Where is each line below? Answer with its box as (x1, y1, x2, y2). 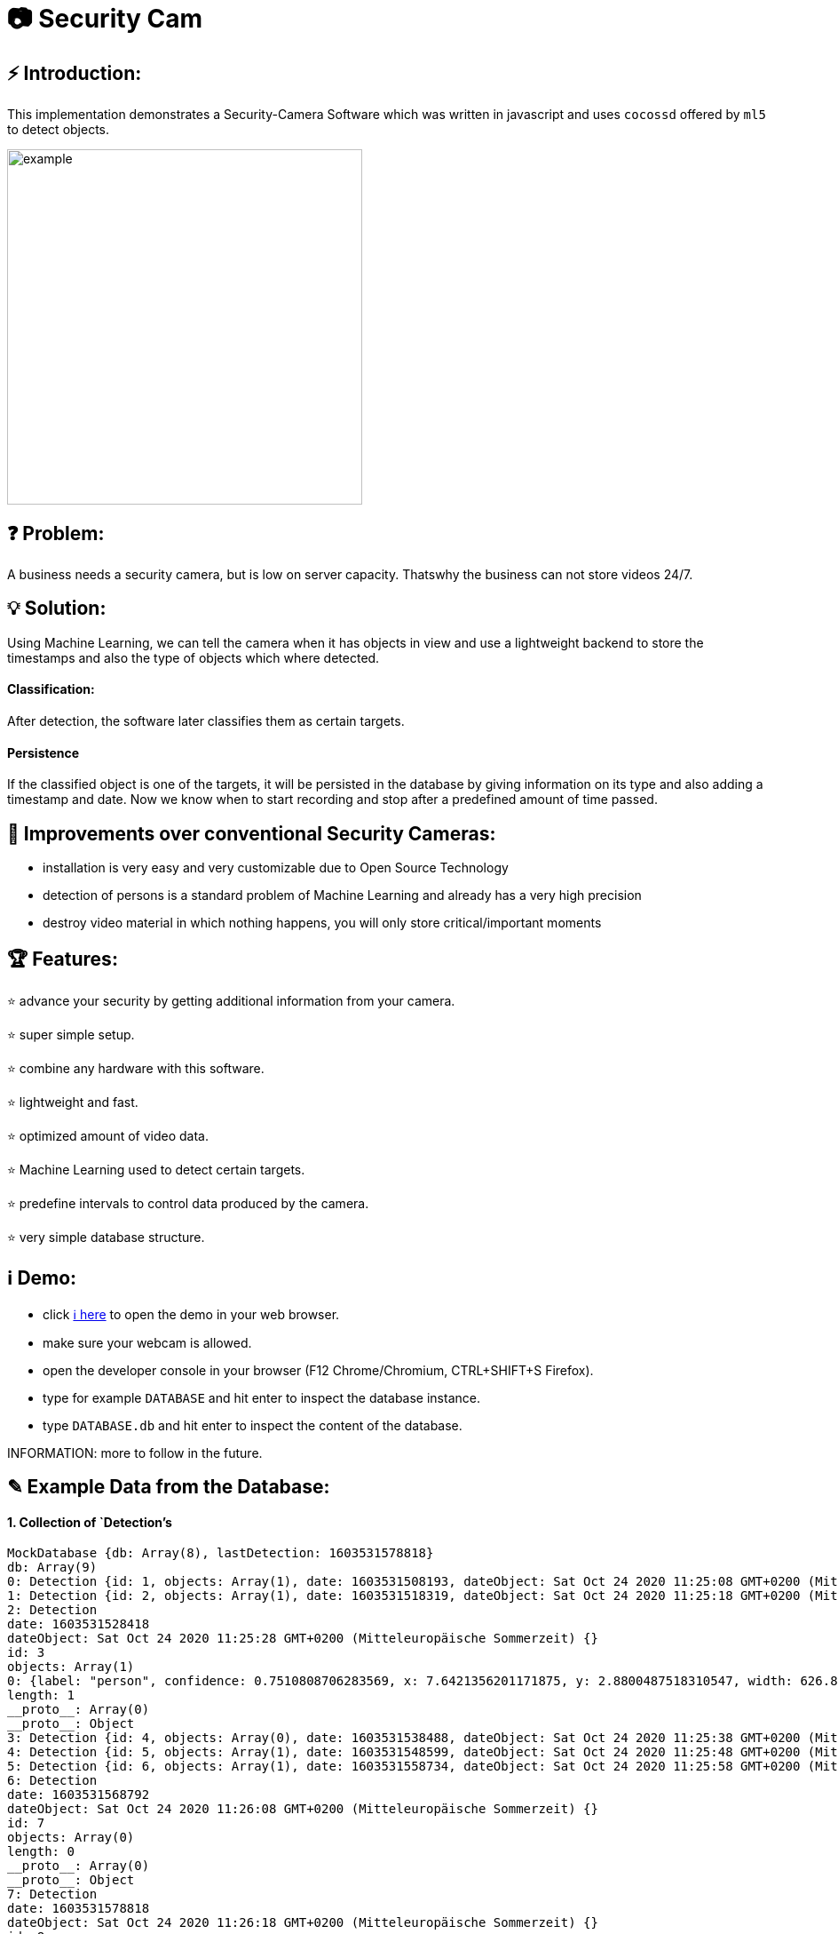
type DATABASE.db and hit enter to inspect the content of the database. (43, 1417, 462, 1433)
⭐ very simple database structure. (7, 1229, 205, 1245)
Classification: (7, 681, 95, 697)
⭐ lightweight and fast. (7, 1094, 138, 1110)
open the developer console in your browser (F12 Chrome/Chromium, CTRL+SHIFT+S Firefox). (43, 1362, 594, 1378)
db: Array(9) (7, 1560, 98, 1575)
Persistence (7, 744, 80, 760)
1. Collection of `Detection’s (7, 1514, 172, 1530)
